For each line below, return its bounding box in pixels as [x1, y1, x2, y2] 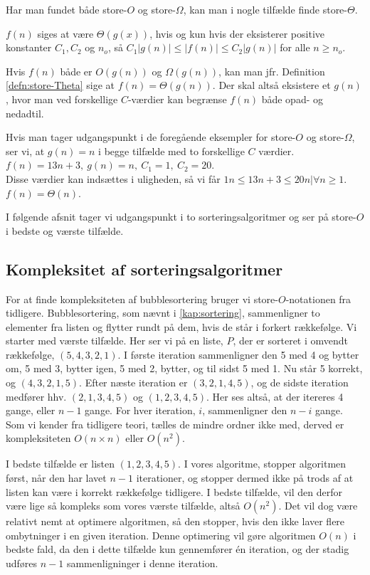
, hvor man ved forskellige [6, 91, 118, 106]
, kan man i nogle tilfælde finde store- [183, 2, 347, 16]
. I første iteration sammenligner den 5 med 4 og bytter [117, 347, 359, 362]
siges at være [37, 26, 94, 41]
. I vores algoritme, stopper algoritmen [178, 456, 347, 471]
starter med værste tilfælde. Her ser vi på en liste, [6, 333, 223, 348]
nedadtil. [6, 105, 44, 120]
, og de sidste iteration [250, 375, 349, 390]
